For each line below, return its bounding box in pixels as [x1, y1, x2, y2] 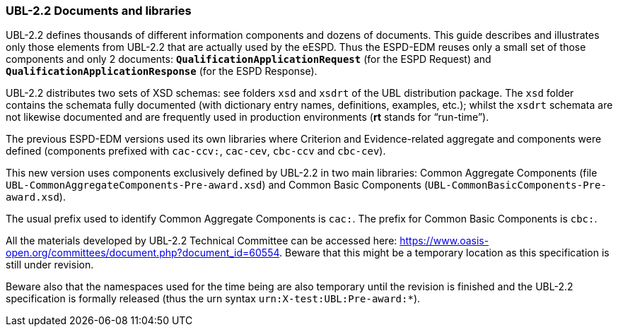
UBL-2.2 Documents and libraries [6, 4, 192, 18]
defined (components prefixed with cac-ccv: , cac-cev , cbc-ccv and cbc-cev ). [6, 145, 386, 158]
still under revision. [6, 259, 94, 271]
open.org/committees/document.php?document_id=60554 [6, 247, 280, 259]
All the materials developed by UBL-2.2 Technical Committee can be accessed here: [6, 235, 397, 247]
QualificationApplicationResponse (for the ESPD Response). [6, 65, 317, 78]
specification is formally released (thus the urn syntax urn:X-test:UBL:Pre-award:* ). [6, 292, 421, 305]
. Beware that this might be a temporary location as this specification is [279, 247, 610, 259]
